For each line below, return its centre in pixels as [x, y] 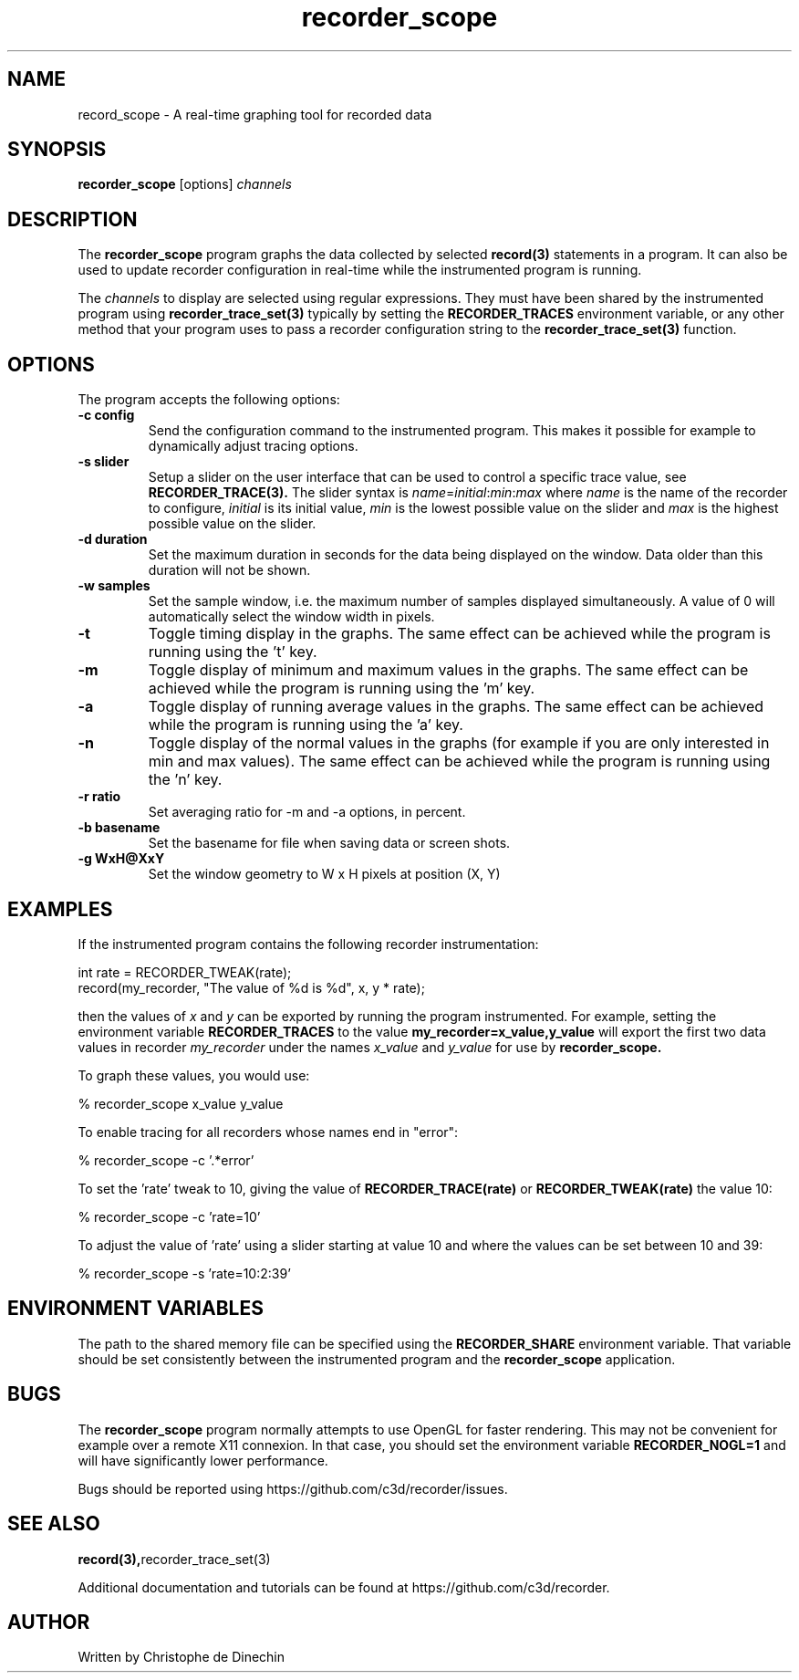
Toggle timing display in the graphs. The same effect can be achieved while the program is [459, 634]
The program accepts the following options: [209, 400]
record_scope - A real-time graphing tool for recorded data [255, 114]
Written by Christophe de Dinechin [182, 1657]
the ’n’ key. [185, 780]
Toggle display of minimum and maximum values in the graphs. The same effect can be [448, 670]
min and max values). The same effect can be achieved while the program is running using [459, 762]
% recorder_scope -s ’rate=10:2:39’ [184, 1273]
